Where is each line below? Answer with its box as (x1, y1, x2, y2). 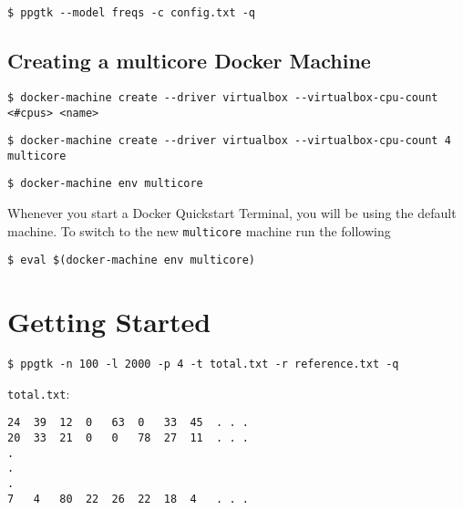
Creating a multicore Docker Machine (7, 47, 371, 75)
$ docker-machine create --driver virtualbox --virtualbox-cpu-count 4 (7, 134, 451, 148)
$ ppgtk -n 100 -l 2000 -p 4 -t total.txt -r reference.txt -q (7, 358, 399, 371)
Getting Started (7, 303, 211, 340)
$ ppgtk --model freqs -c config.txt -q (7, 6, 256, 19)
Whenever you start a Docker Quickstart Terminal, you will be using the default (7, 203, 457, 223)
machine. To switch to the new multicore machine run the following (7, 221, 391, 240)
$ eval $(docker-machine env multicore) (7, 254, 256, 267)
